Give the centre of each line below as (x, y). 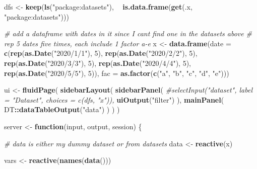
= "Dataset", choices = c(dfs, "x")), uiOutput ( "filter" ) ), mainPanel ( (114, 99)
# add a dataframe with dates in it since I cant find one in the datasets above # (128, 33)
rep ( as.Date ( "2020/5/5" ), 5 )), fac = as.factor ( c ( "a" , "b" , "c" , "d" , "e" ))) (117, 73)
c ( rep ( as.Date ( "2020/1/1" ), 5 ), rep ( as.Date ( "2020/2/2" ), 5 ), (101, 53)
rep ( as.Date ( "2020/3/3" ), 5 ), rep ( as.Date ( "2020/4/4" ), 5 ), (98, 63)
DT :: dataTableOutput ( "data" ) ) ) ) (62, 109)
